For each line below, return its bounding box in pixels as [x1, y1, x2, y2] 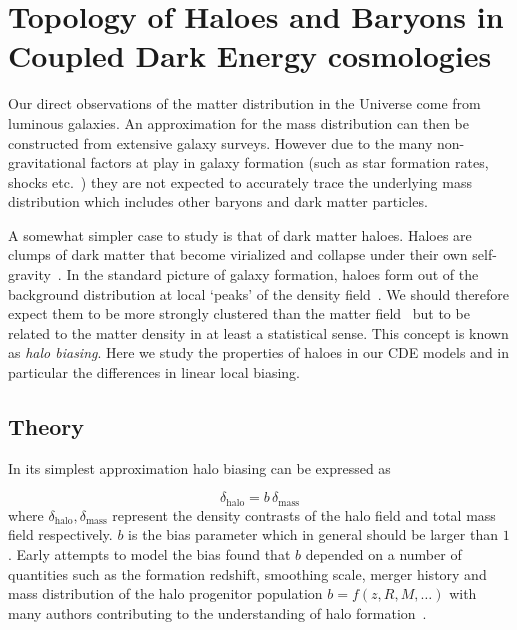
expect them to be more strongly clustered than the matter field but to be [8, 303, 470, 324]
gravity [8, 264, 51, 285]
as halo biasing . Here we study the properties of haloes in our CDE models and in [8, 342, 509, 363]
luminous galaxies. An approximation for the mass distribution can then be [8, 112, 469, 133]
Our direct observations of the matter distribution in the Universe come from [8, 93, 481, 114]
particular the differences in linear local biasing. [8, 362, 300, 383]
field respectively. [8, 524, 113, 545]
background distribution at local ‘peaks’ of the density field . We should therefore [8, 283, 510, 304]
